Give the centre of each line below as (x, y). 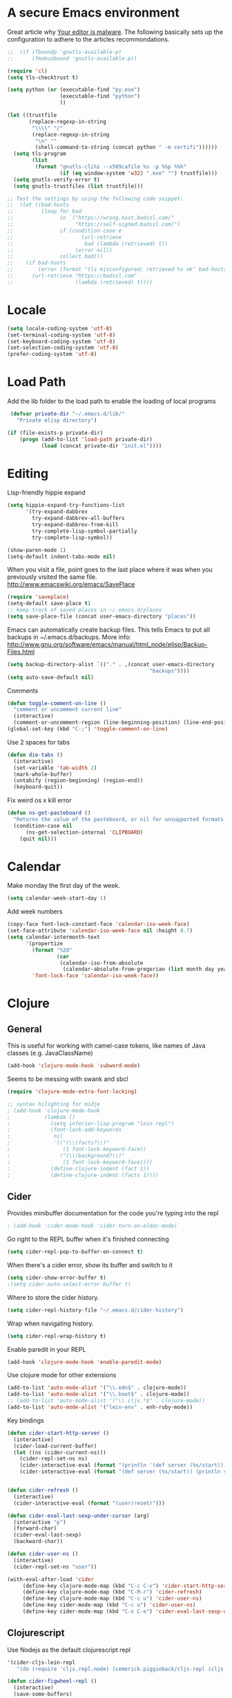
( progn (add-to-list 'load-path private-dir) (86, 439)
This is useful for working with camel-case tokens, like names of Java (106, 1046)
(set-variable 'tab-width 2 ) (55, 768)
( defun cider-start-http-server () (58, 1433)
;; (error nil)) (60, 250)
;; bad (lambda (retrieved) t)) (88, 244)
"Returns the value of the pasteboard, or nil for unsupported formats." (122, 819)
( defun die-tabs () (35, 755)
